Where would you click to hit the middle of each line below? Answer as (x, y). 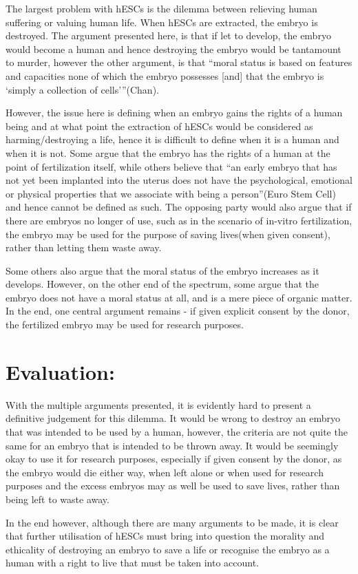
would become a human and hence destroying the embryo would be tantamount (173, 49)
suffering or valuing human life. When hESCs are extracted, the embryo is (162, 22)
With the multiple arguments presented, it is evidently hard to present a (158, 404)
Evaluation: (60, 371)
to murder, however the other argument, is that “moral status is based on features (179, 62)
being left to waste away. (57, 499)
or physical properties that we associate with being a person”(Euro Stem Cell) (171, 193)
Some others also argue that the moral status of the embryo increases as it (162, 270)
